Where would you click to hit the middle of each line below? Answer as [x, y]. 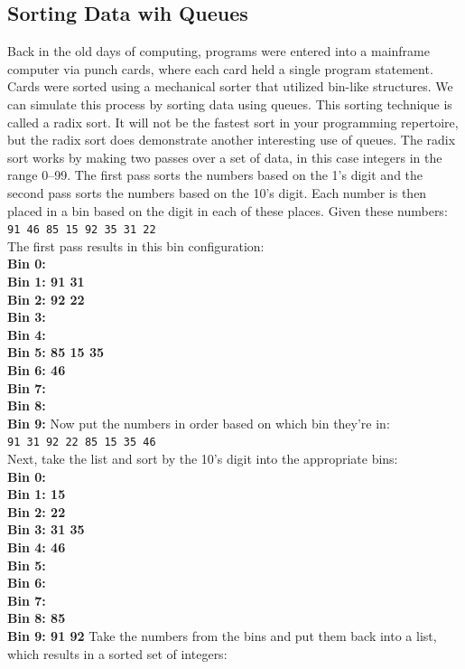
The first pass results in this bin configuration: [136, 245]
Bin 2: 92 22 [46, 299]
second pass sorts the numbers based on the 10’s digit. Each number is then [217, 192]
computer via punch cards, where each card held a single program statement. [220, 68]
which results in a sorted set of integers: [117, 653]
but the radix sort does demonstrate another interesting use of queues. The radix [232, 140]
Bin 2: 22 [37, 511]
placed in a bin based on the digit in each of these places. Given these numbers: [228, 210]
